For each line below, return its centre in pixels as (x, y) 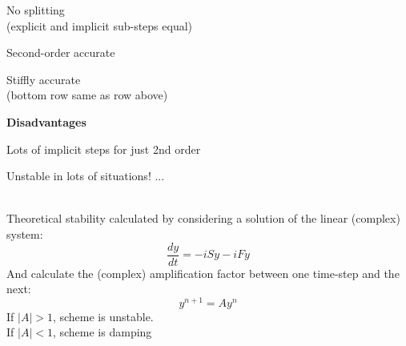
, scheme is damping (102, 332)
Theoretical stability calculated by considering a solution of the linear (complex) (203, 218)
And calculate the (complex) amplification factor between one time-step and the (203, 273)
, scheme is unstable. (103, 316)
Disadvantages (46, 121)
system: (25, 233)
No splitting (36, 10)
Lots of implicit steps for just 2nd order (104, 149)
